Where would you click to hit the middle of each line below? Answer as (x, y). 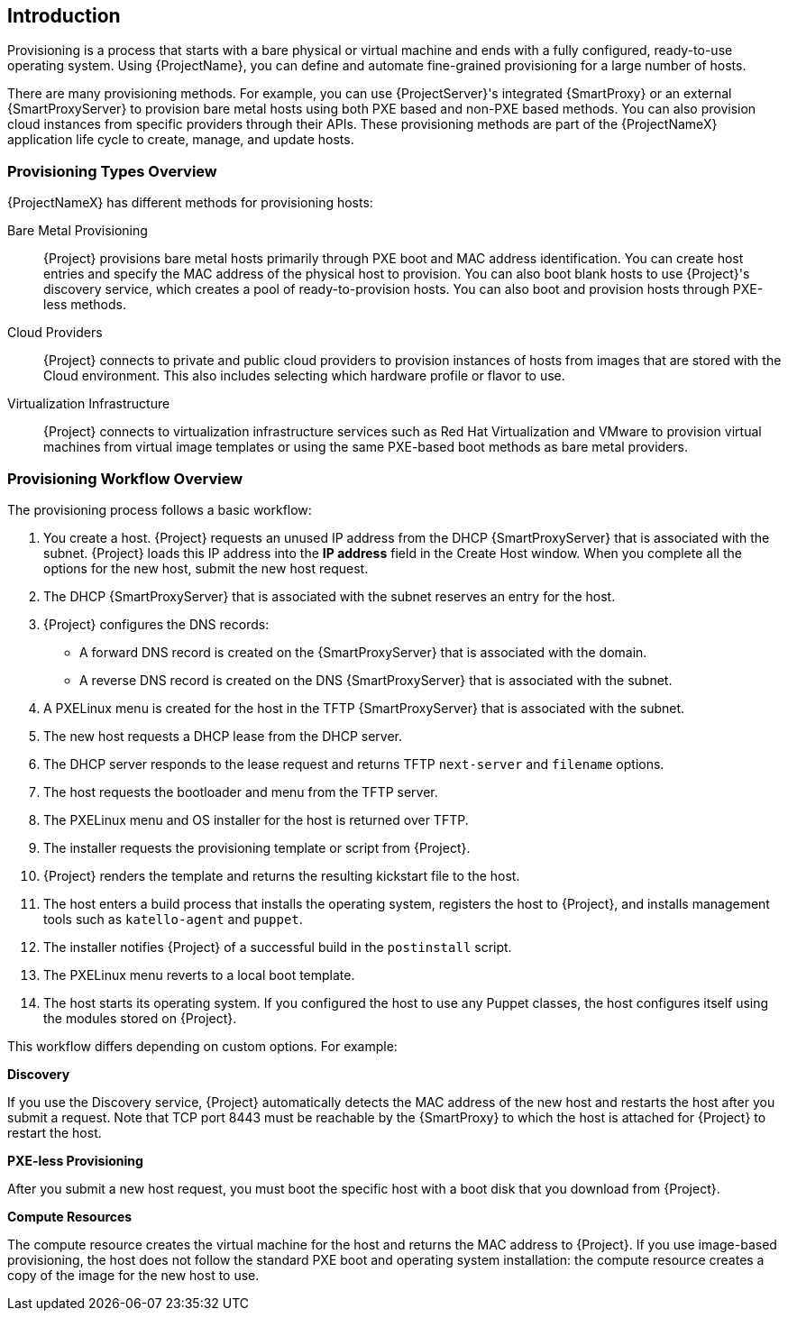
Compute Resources (70, 1216)
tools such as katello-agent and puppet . (173, 919)
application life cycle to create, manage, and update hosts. (181, 140)
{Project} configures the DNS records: (156, 624)
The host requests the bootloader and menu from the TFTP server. (241, 792)
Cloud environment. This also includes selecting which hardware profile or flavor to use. (304, 376)
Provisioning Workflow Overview (125, 478)
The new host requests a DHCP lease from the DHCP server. (223, 736)
